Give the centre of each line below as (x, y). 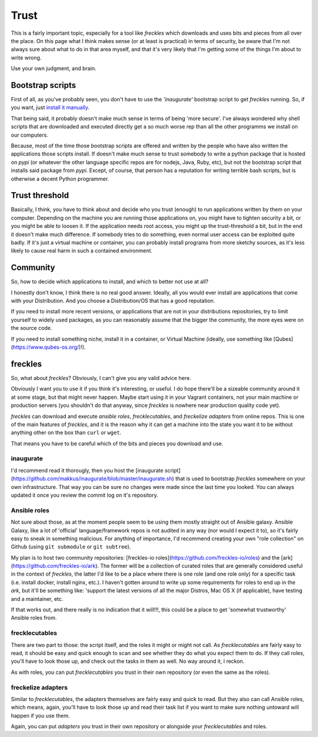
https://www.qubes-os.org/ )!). (49, 347)
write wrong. (26, 57)
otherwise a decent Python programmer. (60, 179)
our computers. (29, 135)
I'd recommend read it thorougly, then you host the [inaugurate (87, 470)
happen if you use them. (40, 715)
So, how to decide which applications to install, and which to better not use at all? (110, 282)
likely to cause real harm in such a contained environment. (82, 251)
